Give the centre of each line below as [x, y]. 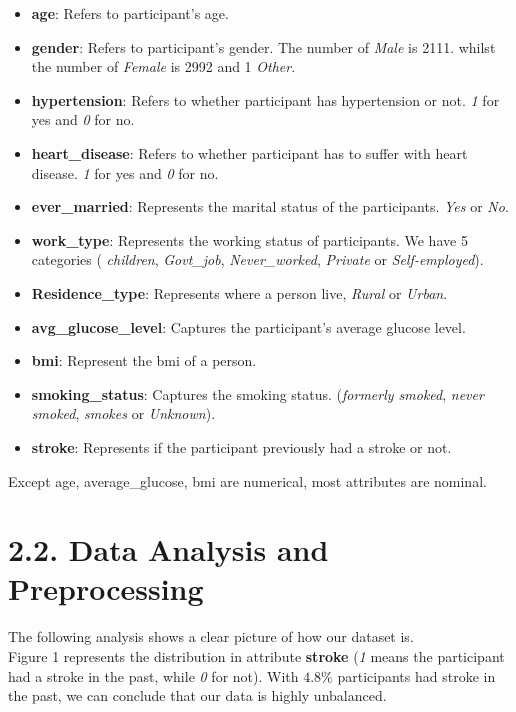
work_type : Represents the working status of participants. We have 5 [249, 239]
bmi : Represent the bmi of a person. [144, 360]
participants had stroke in [416, 675]
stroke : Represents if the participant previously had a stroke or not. [241, 446]
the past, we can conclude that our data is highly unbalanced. [197, 695]
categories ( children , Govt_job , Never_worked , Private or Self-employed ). [257, 259]
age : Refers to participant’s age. [130, 13]
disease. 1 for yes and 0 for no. [125, 172]
